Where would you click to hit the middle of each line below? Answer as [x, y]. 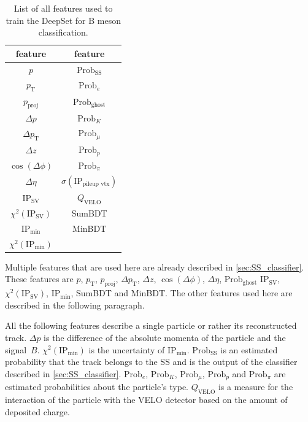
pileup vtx [96, 184]
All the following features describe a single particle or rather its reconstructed [151, 325]
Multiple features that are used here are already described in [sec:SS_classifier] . [155, 267]
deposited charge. [37, 411]
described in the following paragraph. [75, 305]
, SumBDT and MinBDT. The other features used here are [182, 293]
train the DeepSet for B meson [63, 20]
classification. [63, 32]
